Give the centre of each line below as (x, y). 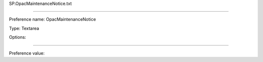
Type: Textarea (24, 28)
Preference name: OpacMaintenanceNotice (52, 19)
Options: (18, 37)
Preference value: (27, 53)
